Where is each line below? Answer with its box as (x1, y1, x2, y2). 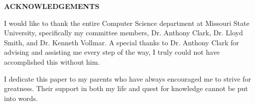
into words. (4, 93, 38, 103)
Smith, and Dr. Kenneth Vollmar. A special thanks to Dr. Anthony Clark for (4, 37, 239, 47)
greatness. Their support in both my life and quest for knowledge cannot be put (4, 83, 248, 94)
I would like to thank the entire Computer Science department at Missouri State (4, 17, 250, 28)
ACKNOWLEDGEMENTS (4, 1, 100, 11)
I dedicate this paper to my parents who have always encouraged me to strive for (4, 73, 251, 84)
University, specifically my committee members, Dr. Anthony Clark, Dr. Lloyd (4, 27, 243, 38)
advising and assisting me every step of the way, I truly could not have (4, 47, 220, 57)
